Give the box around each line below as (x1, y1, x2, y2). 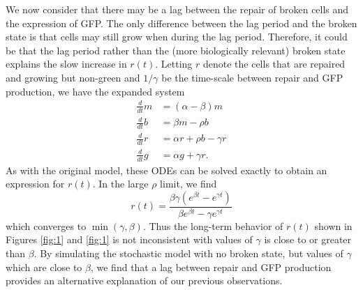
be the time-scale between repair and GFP (161, 70, 343, 84)
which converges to (6, 218, 87, 233)
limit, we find (160, 176, 217, 191)
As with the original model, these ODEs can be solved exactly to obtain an (6, 162, 327, 177)
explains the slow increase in (6, 56, 127, 71)
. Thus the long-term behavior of (142, 218, 283, 233)
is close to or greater (264, 232, 352, 247)
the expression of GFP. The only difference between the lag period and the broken (6, 15, 357, 30)
